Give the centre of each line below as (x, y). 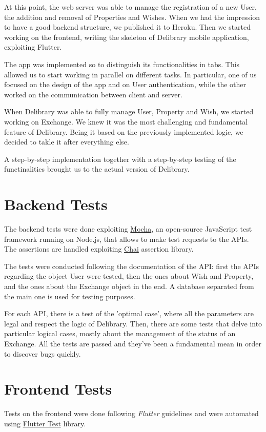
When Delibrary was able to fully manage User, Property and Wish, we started (129, 111)
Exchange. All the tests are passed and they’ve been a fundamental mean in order (133, 343)
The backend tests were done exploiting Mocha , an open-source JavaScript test (128, 229)
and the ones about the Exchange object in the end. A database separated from (129, 286)
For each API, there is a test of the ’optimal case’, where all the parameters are (129, 313)
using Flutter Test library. (45, 423)
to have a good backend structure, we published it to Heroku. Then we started (128, 27)
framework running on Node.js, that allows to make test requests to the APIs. (127, 239)
